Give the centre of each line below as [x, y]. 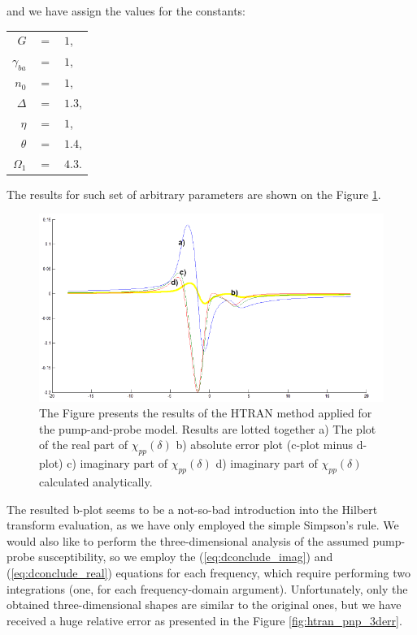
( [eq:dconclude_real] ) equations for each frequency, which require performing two [209, 572]
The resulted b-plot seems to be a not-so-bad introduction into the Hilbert [192, 509]
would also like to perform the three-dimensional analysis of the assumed [188, 540]
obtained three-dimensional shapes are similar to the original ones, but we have [204, 605]
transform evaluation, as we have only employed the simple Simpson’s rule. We [203, 525]
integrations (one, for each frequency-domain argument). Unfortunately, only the [207, 588]
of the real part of [83, 445]
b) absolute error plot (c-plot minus [265, 445]
